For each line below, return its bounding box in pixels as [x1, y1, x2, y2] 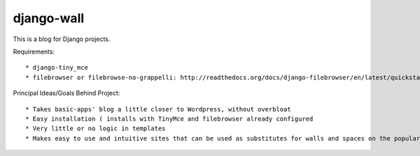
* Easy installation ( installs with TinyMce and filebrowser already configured [25, 115, 314, 123]
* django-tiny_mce [25, 63, 89, 72]
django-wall [13, 10, 85, 26]
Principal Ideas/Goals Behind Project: [13, 89, 120, 97]
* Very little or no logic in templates [25, 125, 166, 132]
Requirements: [13, 47, 55, 56]
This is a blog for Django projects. [13, 35, 111, 43]
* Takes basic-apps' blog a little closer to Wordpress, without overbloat [25, 105, 291, 113]
